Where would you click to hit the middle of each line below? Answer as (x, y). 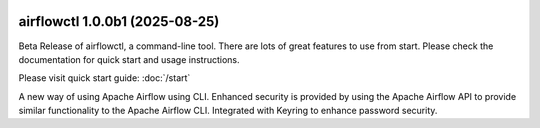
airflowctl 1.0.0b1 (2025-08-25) (119, 21)
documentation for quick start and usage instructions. (129, 59)
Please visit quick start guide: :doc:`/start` (104, 78)
